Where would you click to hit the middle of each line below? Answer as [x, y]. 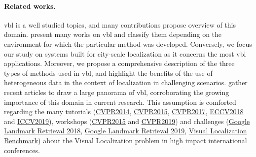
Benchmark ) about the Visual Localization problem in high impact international [126, 140]
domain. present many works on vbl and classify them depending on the [113, 34]
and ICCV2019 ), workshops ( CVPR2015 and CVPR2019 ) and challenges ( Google [127, 121]
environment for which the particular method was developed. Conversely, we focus [128, 44]
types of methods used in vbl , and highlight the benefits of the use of [108, 73]
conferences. [22, 150]
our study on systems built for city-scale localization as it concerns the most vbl [125, 53]
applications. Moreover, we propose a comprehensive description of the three [119, 63]
